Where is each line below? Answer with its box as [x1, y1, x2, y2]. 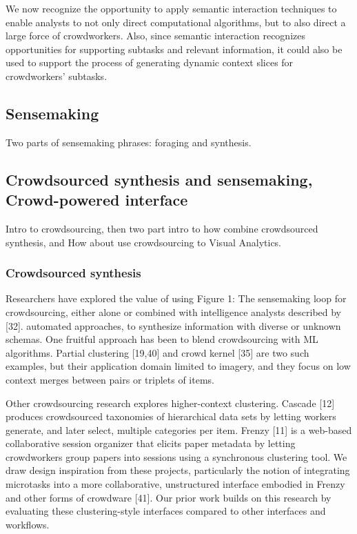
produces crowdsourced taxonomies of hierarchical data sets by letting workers [6, 409, 336, 424]
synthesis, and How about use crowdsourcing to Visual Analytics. [6, 235, 282, 249]
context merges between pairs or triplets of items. [6, 372, 214, 386]
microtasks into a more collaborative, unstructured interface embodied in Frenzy [6, 477, 345, 491]
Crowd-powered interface [6, 189, 188, 210]
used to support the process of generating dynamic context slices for [6, 55, 294, 70]
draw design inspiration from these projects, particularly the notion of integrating [6, 463, 350, 477]
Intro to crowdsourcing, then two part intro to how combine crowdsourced [6, 221, 318, 235]
